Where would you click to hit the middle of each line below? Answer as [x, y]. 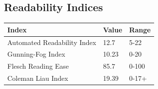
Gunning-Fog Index [36, 54]
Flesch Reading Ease [38, 66]
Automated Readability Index [52, 42]
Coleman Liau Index [38, 78]
